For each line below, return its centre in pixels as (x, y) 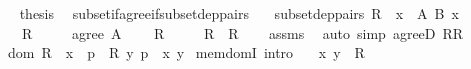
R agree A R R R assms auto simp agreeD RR (242, 32)
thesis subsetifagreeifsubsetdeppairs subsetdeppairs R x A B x (239, 13)
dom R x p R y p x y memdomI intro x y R (186, 52)
